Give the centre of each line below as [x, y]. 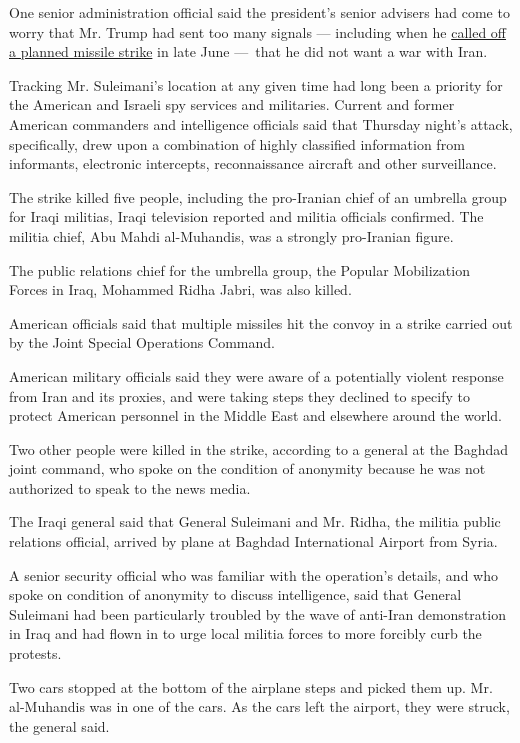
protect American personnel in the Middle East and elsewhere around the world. [256, 415]
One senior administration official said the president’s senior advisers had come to [259, 12]
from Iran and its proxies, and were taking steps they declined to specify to [239, 395]
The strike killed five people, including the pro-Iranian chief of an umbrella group [258, 196]
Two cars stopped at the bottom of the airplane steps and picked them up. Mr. [251, 686]
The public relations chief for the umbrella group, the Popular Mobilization [239, 269]
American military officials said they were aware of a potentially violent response [256, 375]
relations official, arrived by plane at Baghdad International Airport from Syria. [253, 541]
